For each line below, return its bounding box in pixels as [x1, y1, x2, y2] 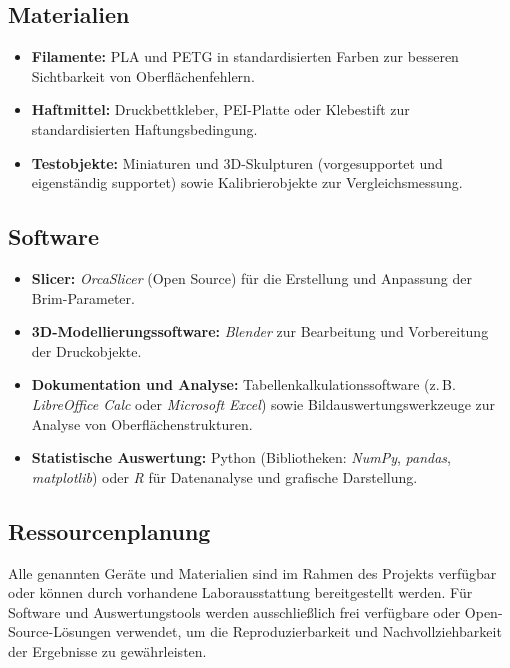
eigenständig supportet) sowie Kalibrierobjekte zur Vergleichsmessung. [31, 172, 463, 193]
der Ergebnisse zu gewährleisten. [8, 640, 207, 661]
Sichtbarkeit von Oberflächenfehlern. [31, 65, 255, 86]
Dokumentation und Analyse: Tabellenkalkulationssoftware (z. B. [31, 374, 456, 395]
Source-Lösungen [8, 621, 111, 642]
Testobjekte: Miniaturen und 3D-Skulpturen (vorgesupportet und [31, 152, 443, 173]
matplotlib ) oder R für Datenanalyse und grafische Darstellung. [31, 466, 418, 487]
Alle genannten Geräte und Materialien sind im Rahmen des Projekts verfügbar [8, 562, 497, 583]
